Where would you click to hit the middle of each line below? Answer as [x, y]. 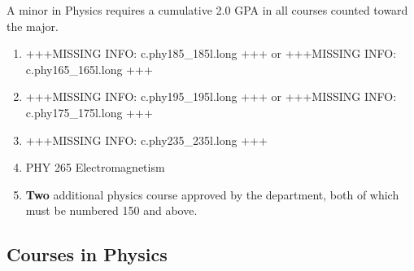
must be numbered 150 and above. [111, 210]
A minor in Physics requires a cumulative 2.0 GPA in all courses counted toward [207, 10]
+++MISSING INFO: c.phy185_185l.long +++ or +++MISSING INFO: [211, 53]
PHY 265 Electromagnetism [95, 167]
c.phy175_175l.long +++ [89, 112]
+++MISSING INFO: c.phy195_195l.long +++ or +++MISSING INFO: [211, 96]
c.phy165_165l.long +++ [89, 69]
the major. [33, 26]
